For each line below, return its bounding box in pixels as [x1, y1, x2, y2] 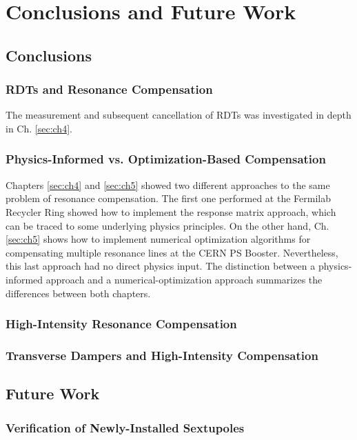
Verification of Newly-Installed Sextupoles [6, 419, 245, 436]
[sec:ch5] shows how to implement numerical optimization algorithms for [6, 232, 311, 246]
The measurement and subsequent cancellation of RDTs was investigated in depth [6, 108, 351, 122]
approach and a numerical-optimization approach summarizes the [45, 272, 323, 286]
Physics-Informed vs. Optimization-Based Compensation [6, 150, 326, 168]
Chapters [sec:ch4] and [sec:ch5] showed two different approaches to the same [6, 177, 330, 192]
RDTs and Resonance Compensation [6, 81, 213, 98]
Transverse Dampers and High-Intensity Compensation [6, 346, 318, 363]
